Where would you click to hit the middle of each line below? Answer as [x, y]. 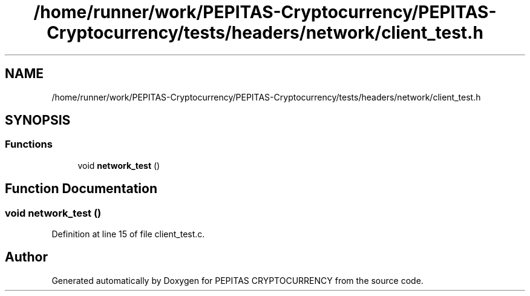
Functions [29, 144]
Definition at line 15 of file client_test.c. [128, 234]
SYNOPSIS [38, 120]
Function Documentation [81, 189]
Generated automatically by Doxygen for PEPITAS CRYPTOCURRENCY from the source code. [237, 280]
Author [26, 257]
